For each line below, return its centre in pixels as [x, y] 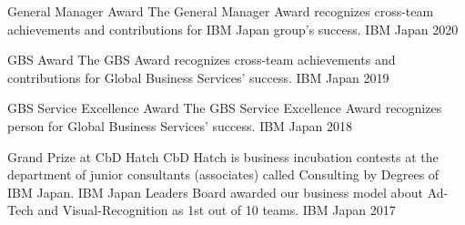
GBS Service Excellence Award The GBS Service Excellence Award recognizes [225, 108]
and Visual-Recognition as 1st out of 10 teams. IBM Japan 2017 [217, 210]
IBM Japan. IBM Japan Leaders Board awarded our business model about [216, 192]
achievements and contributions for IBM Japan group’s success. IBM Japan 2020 [233, 29]
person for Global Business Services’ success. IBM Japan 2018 [180, 125]
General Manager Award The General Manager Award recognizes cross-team [221, 11]
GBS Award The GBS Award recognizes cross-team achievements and [202, 60]
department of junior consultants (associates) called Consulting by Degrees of [223, 174]
